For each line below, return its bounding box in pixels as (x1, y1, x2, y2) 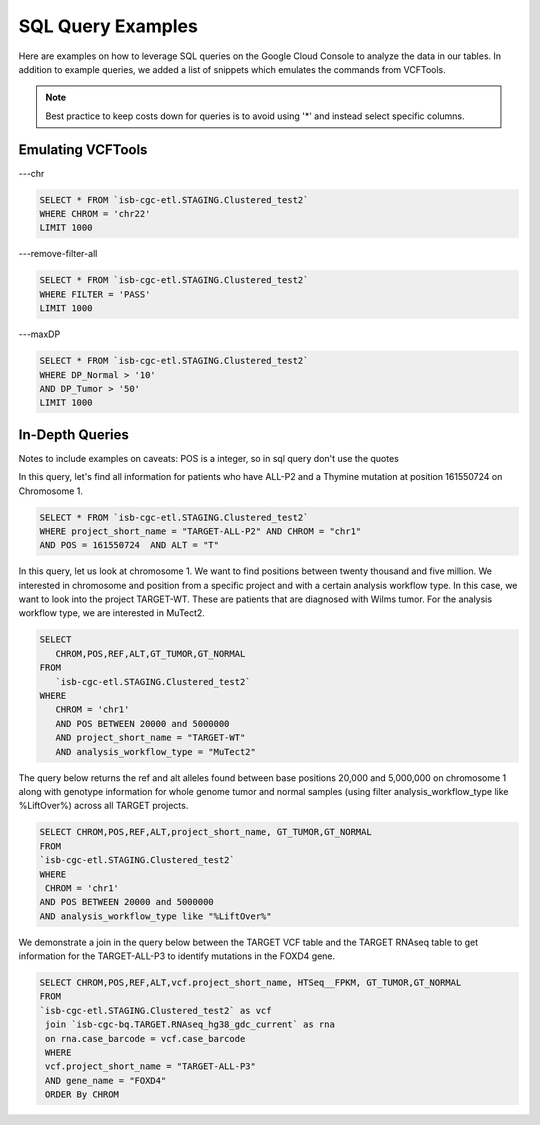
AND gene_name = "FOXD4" (45, 1075, 167, 1086)
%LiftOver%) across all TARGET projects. (18, 800, 189, 812)
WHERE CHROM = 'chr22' (39, 208, 151, 219)
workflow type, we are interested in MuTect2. (18, 607, 205, 619)
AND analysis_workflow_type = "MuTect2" (55, 746, 257, 757)
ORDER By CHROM (45, 1089, 120, 1100)
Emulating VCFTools (18, 141, 148, 158)
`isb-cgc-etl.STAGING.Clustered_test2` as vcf (39, 1005, 272, 1016)
